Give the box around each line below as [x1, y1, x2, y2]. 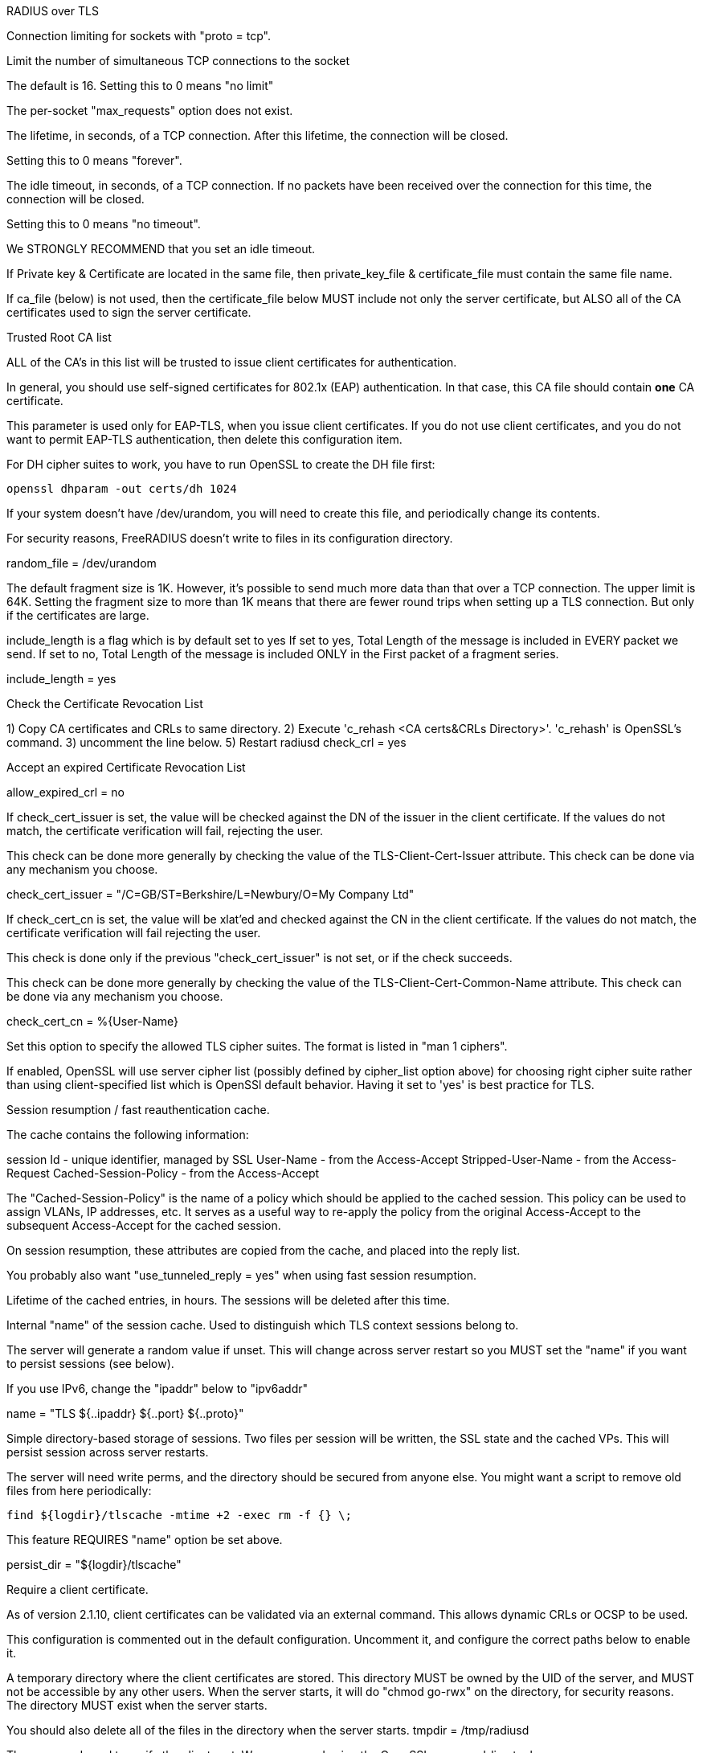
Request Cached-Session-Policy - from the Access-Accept [6, 1166, 320, 1180]
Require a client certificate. [6, 1583, 149, 1596]
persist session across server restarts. [6, 1445, 209, 1459]
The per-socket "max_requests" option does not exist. [6, 104, 293, 117]
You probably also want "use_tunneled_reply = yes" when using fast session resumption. [6, 1268, 477, 1282]
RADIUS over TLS [6, 4, 99, 18]
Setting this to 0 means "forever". [6, 154, 182, 167]
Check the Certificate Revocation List [6, 697, 203, 711]
